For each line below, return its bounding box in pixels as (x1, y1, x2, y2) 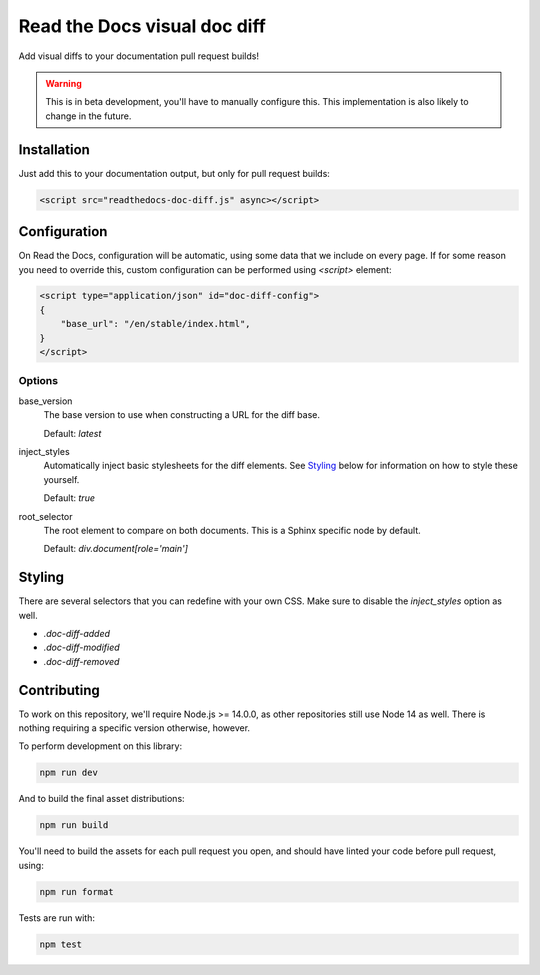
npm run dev (39, 767, 99, 779)
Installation (18, 141, 90, 158)
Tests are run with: (18, 911, 95, 924)
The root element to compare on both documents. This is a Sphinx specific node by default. (43, 524, 422, 536)
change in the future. (45, 110, 132, 122)
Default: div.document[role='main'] (43, 543, 189, 555)
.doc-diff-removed (43, 655, 120, 667)
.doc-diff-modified (43, 641, 120, 654)
